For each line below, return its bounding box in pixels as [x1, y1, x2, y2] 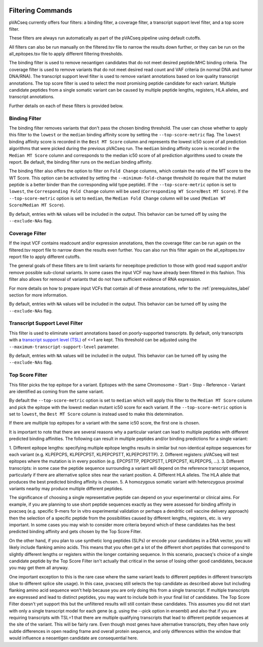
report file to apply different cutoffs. [9, 254, 81, 259]
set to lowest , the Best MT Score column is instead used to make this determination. [9, 411, 184, 417]
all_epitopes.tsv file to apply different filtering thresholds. [9, 51, 124, 57]
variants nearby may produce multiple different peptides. [9, 486, 124, 491]
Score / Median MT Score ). [9, 202, 65, 208]
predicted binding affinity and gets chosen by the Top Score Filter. [9, 529, 142, 535]
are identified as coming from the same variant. [9, 388, 104, 394]
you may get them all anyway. [9, 565, 69, 571]
